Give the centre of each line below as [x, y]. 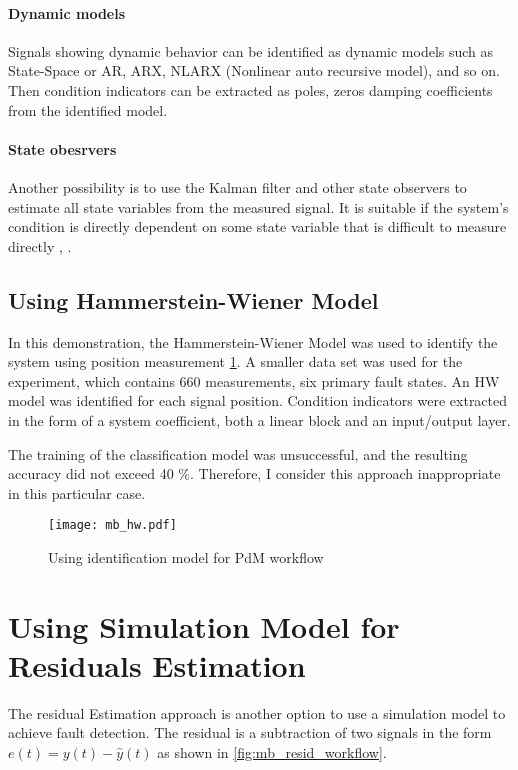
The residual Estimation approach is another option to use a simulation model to [257, 712]
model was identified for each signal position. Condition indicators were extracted [258, 400]
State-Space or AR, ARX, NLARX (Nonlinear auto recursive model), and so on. [254, 70]
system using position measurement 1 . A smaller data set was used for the [235, 361]
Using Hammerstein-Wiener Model [193, 299]
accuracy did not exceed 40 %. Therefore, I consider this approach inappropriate [254, 473]
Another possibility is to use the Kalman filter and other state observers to [237, 186]
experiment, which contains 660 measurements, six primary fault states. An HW [254, 380]
